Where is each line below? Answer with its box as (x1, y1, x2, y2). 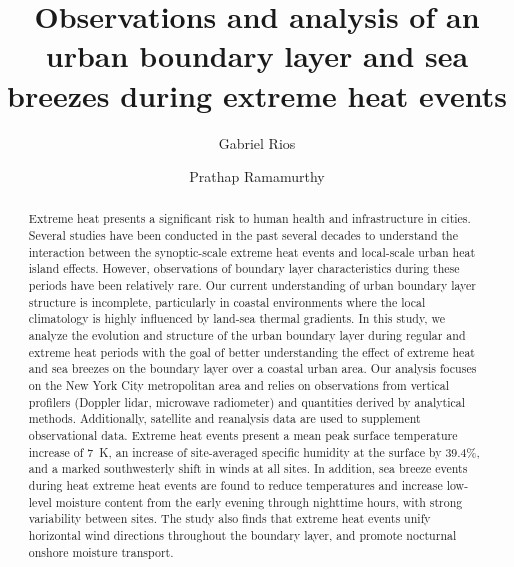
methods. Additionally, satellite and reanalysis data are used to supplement (28, 410, 421, 427)
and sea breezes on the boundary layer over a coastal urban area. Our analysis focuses (28, 360, 477, 377)
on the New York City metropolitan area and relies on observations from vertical (28, 377, 450, 394)
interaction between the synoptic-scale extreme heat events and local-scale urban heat (28, 243, 476, 260)
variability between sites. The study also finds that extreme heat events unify (28, 510, 431, 527)
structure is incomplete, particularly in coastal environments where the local (28, 293, 426, 310)
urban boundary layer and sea (45, 35, 469, 76)
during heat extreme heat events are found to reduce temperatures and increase (28, 476, 443, 493)
